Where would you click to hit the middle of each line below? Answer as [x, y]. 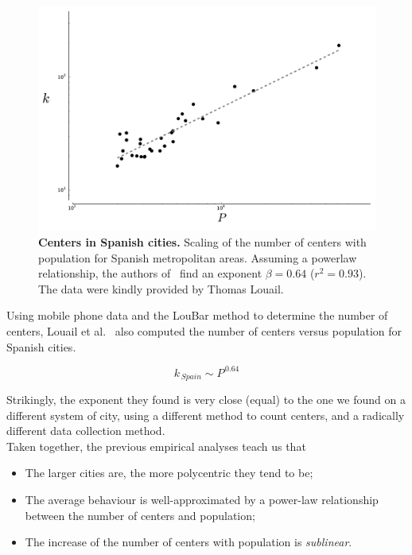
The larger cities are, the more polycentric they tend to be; [169, 473]
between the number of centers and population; [140, 515]
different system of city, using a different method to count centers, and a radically [206, 415]
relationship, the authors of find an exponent [150, 273]
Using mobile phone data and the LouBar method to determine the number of [197, 315]
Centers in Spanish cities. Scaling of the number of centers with [202, 241]
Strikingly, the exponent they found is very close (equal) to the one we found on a [206, 400]
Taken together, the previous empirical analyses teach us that [156, 446]
